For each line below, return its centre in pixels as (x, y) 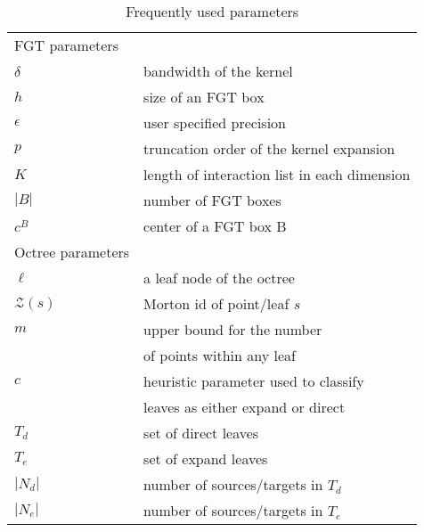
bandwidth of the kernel (218, 71)
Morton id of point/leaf (216, 303)
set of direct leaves (201, 433)
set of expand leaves (206, 458)
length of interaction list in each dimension (277, 174)
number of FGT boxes (212, 200)
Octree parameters (72, 252)
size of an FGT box (204, 97)
